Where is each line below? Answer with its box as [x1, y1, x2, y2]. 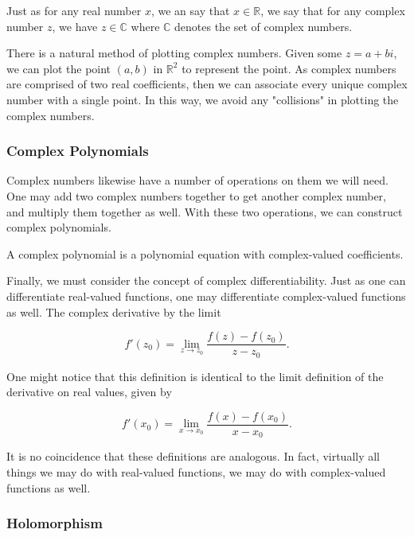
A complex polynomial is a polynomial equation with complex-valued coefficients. [6, 245, 404, 262]
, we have [52, 18, 98, 34]
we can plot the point [6, 60, 111, 76]
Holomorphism [6, 513, 103, 533]
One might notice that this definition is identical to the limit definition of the [6, 368, 384, 384]
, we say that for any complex [260, 2, 405, 18]
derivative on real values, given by [6, 383, 172, 400]
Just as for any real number [6, 2, 142, 18]
